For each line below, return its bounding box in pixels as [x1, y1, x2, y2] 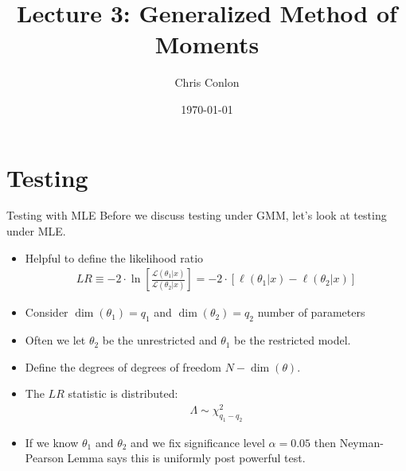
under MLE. [6, 223, 66, 239]
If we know [25, 434, 79, 450]
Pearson [25, 450, 64, 466]
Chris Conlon [174, 74, 240, 91]
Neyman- [339, 434, 384, 450]
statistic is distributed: [68, 385, 178, 402]
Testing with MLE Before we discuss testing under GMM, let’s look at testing [6, 207, 387, 224]
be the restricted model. [234, 332, 351, 348]
